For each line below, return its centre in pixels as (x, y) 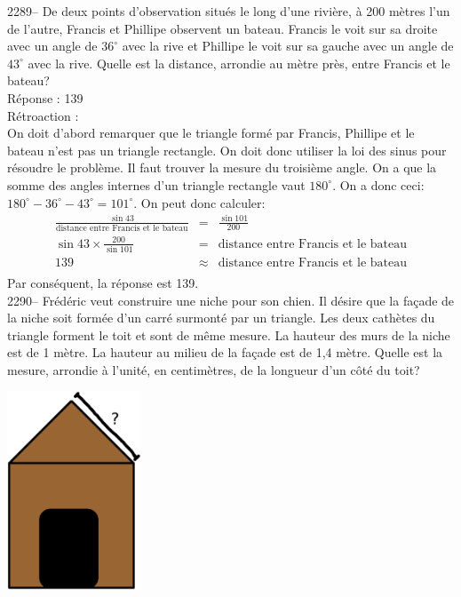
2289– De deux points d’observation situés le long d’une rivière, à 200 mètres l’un (229, 11)
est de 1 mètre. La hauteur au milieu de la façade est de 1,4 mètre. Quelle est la (225, 352)
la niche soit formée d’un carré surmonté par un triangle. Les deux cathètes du (221, 318)
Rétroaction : (43, 115)
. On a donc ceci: (378, 184)
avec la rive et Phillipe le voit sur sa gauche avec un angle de (288, 46)
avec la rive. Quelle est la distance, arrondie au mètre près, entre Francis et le (239, 63)
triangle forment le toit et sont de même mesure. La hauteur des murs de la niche (229, 334)
